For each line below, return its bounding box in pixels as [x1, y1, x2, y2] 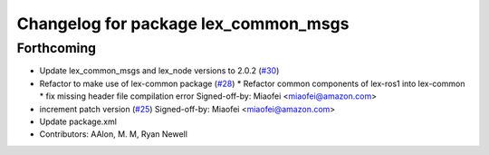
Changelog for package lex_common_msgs [16, 14, 350, 34]
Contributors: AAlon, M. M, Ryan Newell [39, 129, 187, 140]
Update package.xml [39, 116, 118, 127]
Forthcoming [16, 40, 97, 56]
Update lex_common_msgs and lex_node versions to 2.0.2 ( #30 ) [39, 65, 280, 76]
